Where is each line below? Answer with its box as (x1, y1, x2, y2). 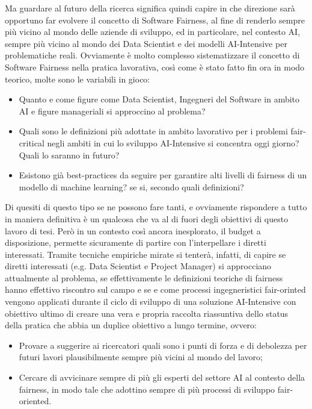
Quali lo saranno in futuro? (19, 148, 120, 161)
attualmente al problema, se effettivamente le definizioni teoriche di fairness (5, 271, 283, 284)
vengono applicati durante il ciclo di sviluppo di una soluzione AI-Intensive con (5, 295, 296, 308)
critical (19, 136, 44, 149)
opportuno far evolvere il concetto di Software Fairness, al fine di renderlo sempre (5, 13, 305, 26)
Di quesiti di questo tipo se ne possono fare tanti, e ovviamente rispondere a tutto (5, 201, 307, 213)
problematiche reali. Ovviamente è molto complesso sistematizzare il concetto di (5, 49, 300, 61)
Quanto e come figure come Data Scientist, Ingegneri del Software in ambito (19, 93, 300, 105)
